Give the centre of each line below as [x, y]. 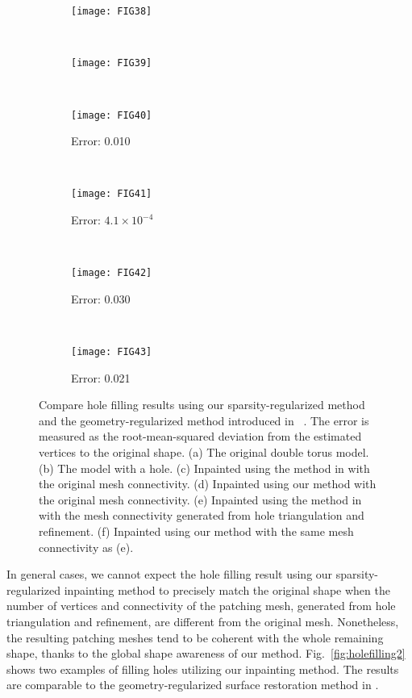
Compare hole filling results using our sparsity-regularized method [202, 405]
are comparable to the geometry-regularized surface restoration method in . [193, 685]
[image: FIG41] [112, 194]
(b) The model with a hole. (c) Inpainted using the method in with [204, 468]
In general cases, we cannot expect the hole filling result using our [170, 574]
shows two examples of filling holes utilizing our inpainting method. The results [203, 669]
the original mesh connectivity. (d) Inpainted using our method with [208, 484]
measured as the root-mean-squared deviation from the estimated [200, 436]
